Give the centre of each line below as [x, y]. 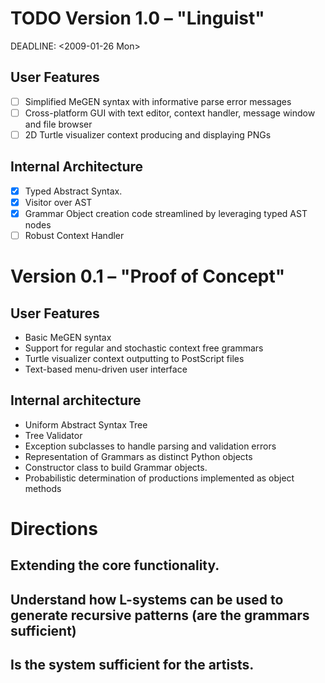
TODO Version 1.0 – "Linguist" [137, 18]
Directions [54, 529]
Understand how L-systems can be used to [147, 599]
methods [43, 488]
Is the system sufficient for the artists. [132, 665]
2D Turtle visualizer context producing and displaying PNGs [148, 134]
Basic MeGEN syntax [68, 337]
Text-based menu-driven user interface [106, 369]
